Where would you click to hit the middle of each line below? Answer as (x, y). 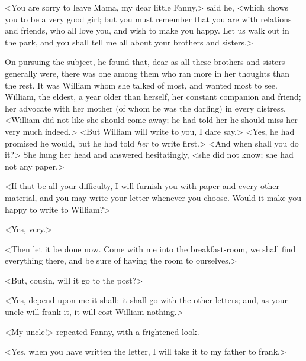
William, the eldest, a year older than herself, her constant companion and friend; (153, 97)
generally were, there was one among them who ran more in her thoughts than (147, 73)
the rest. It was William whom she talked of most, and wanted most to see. (141, 85)
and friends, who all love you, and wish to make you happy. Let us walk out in (147, 30)
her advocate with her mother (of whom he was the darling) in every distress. (145, 108)
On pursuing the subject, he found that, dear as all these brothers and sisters (145, 62)
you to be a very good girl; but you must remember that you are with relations (148, 19)
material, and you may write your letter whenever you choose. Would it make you (153, 197)
